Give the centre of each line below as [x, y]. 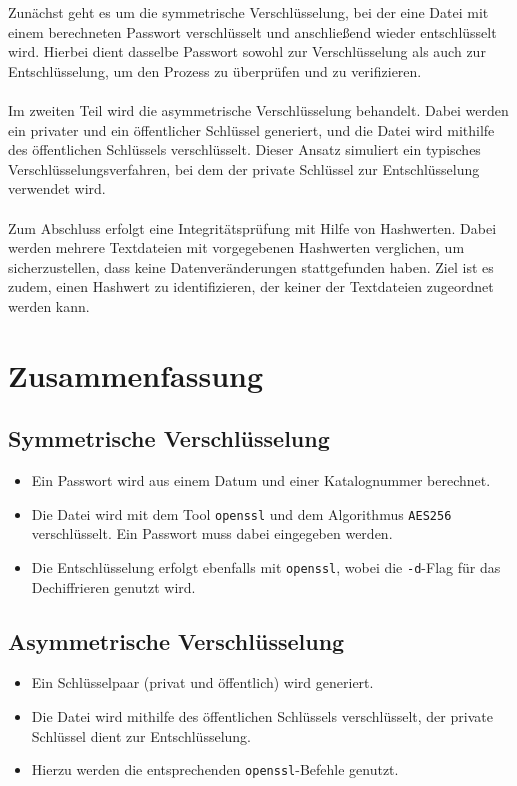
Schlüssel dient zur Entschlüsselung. [141, 735]
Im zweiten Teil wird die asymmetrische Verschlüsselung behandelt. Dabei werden [258, 109]
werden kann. [49, 305]
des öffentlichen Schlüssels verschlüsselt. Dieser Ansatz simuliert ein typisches [244, 149]
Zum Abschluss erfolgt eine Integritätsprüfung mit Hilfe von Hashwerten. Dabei [252, 227]
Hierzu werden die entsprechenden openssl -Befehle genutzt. [215, 769]
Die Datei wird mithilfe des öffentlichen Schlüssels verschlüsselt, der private [262, 715]
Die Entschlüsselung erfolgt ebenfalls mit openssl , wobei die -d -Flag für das [266, 566]
